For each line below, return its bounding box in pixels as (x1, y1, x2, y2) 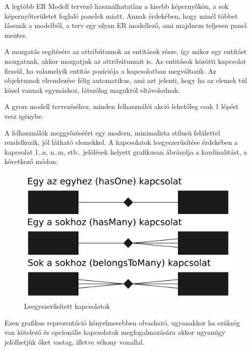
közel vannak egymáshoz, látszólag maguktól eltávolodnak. (4, 84, 180, 95)
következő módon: (4, 156, 58, 166)
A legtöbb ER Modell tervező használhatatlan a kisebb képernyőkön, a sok (4, 1, 228, 11)
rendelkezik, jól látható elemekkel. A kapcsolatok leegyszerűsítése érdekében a (4, 137, 238, 147)
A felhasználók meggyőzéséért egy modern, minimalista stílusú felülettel (4, 127, 220, 137)
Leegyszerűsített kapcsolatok (24, 301, 110, 311)
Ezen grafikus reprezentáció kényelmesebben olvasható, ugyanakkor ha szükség (4, 317, 240, 327)
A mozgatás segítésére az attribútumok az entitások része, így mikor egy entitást (4, 46, 247, 56)
